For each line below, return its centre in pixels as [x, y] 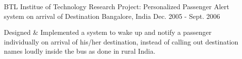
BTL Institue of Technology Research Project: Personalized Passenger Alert [117, 6]
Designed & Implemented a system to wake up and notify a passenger [108, 32]
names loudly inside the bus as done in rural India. [80, 51]
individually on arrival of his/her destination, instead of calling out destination [121, 41]
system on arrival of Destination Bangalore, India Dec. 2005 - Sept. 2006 [112, 16]
